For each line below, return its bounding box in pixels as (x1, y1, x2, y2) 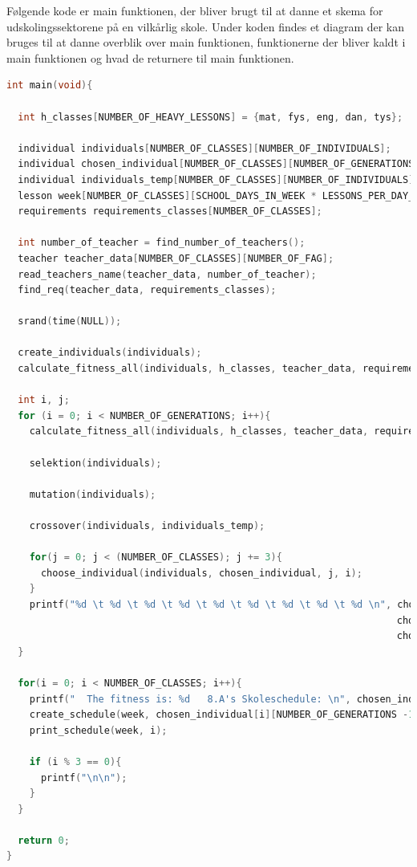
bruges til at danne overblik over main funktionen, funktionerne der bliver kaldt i (6, 34, 406, 51)
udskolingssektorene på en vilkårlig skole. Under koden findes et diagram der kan (6, 18, 405, 35)
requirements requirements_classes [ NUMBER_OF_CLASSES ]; (18, 206, 322, 218)
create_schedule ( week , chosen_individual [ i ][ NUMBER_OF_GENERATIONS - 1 (29, 709, 415, 721)
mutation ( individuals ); (29, 488, 156, 500)
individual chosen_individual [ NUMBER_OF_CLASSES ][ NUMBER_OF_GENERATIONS (18, 158, 415, 170)
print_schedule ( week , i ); (29, 724, 168, 736)
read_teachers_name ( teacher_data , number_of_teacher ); (18, 268, 317, 280)
